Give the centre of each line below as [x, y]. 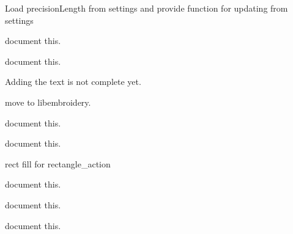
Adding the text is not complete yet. [73, 82]
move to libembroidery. [48, 102]
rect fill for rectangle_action [58, 163]
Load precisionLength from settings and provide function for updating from [146, 8]
